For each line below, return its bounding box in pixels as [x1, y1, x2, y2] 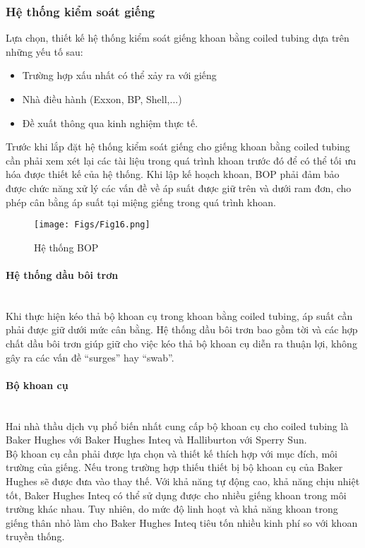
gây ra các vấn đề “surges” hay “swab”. [6, 350, 174, 364]
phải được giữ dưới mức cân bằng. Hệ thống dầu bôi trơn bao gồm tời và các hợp [6, 322, 358, 337]
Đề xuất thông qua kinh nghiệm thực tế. [22, 115, 198, 130]
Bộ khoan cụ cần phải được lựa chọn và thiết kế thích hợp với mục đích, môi [6, 446, 337, 460]
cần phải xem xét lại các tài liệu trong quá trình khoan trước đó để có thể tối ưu [6, 153, 356, 167]
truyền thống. [6, 529, 65, 544]
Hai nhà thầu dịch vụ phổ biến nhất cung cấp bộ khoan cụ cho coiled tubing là [6, 418, 349, 433]
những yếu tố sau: [6, 44, 83, 59]
